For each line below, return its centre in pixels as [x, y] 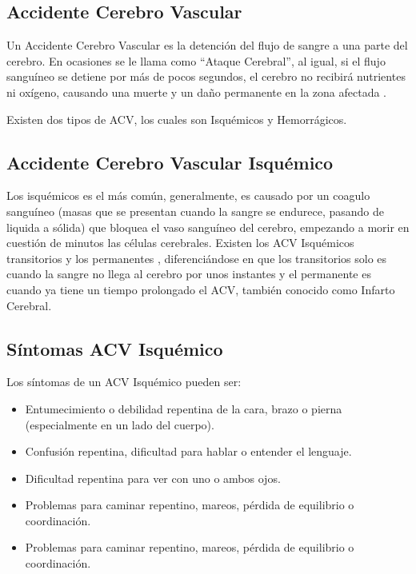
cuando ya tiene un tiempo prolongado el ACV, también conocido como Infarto [201, 289]
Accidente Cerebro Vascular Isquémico [170, 162]
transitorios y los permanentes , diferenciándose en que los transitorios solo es [197, 258]
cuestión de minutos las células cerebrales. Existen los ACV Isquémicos [180, 243]
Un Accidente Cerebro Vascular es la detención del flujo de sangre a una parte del [207, 45]
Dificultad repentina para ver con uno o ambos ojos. [153, 478]
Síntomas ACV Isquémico [115, 348]
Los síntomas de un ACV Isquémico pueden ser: [124, 382]
